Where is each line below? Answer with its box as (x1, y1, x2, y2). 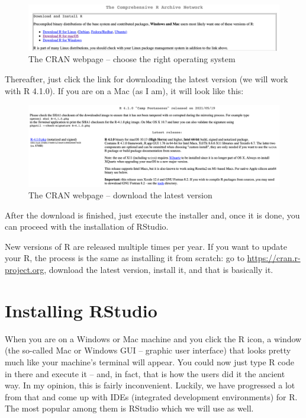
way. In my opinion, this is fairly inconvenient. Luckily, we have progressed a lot (5, 379, 295, 391)
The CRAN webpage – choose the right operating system (28, 53, 236, 65)
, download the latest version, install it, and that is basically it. (44, 263, 273, 276)
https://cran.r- (247, 252, 301, 264)
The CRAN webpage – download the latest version (28, 189, 212, 201)
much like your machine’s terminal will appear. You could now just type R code (5, 355, 294, 368)
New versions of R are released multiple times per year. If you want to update (5, 240, 288, 252)
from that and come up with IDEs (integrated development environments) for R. (5, 390, 298, 403)
